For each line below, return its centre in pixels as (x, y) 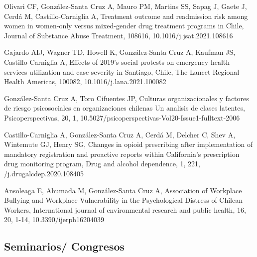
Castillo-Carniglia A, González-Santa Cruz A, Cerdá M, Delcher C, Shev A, (120, 134)
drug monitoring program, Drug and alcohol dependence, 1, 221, (102, 164)
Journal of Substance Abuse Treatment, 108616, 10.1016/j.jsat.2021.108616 (119, 35)
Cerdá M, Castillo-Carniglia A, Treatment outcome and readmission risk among (126, 16)
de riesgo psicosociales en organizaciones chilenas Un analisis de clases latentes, (125, 108)
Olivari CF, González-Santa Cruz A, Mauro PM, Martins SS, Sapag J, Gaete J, (126, 6)
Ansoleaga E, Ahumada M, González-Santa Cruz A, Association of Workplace (123, 190)
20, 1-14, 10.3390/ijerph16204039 (54, 219)
